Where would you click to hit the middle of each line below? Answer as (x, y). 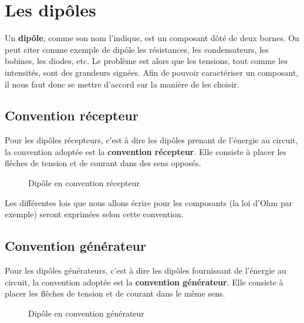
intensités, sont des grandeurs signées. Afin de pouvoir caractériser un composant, (152, 72)
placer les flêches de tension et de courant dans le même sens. (115, 293)
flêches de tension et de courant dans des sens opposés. (103, 163)
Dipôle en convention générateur (86, 313)
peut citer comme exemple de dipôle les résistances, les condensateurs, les (137, 49)
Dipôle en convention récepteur (84, 183)
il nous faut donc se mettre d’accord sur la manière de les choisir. (122, 84)
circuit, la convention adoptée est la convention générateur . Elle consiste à (144, 282)
